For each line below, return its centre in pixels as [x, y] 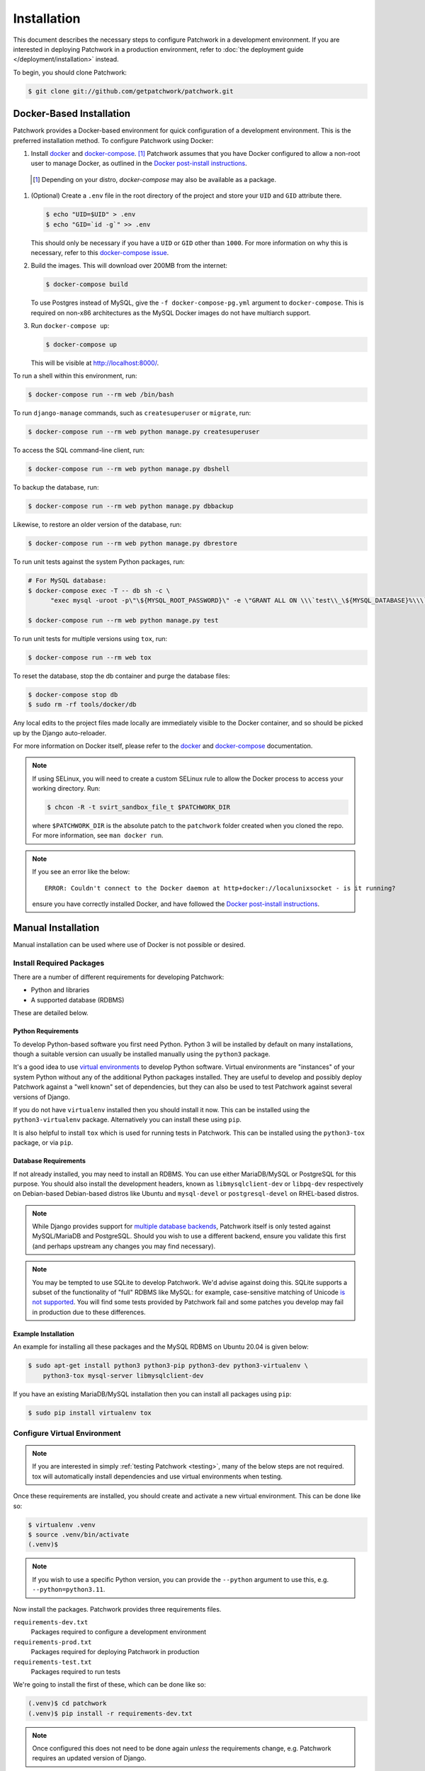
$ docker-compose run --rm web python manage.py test [123, 620]
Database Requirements [50, 1161]
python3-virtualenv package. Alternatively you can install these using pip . [127, 1120]
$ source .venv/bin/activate [79, 1535]
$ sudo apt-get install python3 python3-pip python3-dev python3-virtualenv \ [168, 1366]
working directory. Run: [66, 788]
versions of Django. [41, 1097]
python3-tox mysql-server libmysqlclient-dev [123, 1375]
